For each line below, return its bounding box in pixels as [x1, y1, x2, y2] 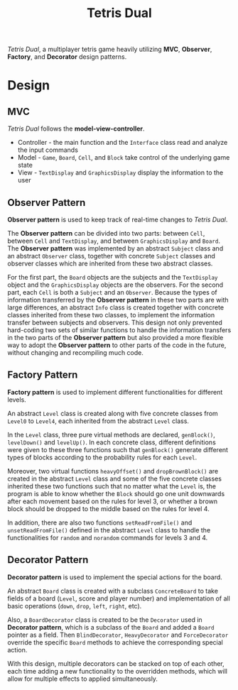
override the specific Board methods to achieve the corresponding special [7, 637, 224, 647]
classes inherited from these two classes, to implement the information [7, 311, 215, 319]
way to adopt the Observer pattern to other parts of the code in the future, [7, 341, 227, 349]
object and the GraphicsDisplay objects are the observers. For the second [7, 280, 224, 289]
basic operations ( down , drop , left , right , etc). [7, 601, 142, 610]
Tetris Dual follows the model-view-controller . [7, 124, 145, 133]
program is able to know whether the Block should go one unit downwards [7, 489, 225, 498]
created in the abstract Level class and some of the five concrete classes [7, 474, 222, 483]
